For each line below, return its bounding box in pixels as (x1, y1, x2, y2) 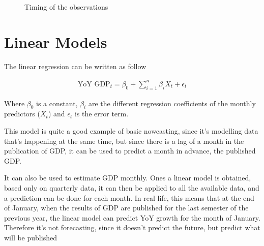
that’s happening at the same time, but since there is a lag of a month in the (4, 135, 244, 146)
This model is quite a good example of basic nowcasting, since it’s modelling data (4, 126, 258, 136)
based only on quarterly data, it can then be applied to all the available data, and (4, 182, 259, 193)
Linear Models (4, 31, 107, 52)
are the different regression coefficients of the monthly (88, 98, 256, 108)
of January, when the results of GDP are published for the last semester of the (4, 202, 249, 213)
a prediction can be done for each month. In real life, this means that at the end (4, 192, 254, 203)
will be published (4, 232, 57, 242)
